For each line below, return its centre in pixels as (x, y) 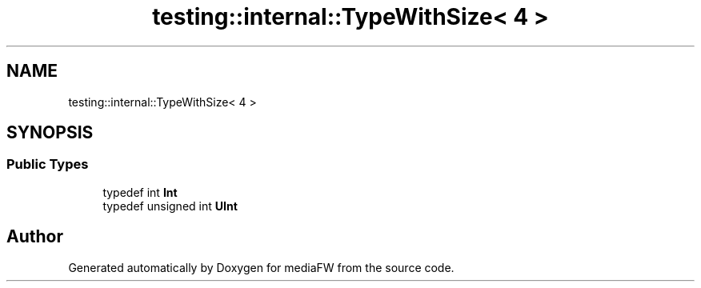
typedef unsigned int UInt (170, 206)
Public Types (48, 164)
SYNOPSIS (50, 133)
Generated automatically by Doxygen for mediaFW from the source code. (261, 267)
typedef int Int (140, 192)
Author (35, 237)
